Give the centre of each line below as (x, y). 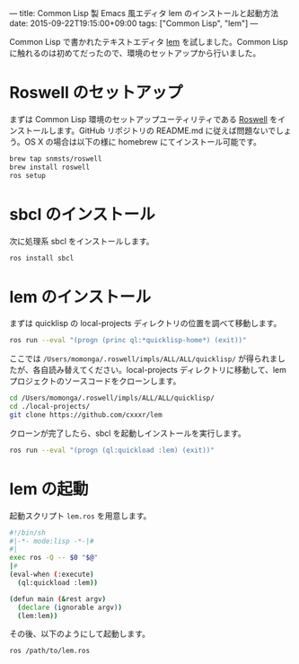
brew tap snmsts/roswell (56, 159)
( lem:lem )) (38, 615)
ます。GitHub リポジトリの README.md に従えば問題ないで (166, 130)
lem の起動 (49, 489)
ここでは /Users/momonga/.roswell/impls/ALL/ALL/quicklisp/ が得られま (144, 359)
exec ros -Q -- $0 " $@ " (54, 558)
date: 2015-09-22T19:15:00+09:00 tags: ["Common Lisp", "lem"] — (134, 23)
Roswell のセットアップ (96, 93)
